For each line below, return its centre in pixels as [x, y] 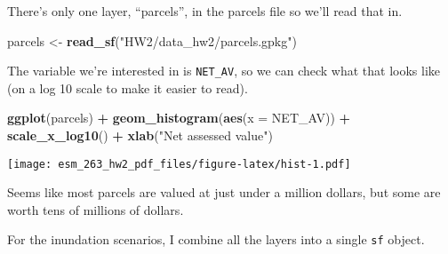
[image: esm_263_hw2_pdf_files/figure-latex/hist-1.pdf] [179, 164]
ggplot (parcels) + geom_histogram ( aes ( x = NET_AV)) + [179, 118]
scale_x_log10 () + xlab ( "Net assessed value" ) [140, 135]
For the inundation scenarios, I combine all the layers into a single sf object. [216, 239]
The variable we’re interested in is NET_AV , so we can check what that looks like [224, 71]
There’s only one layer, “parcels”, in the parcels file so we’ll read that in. [205, 11]
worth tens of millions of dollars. [96, 209]
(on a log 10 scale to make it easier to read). [128, 87]
